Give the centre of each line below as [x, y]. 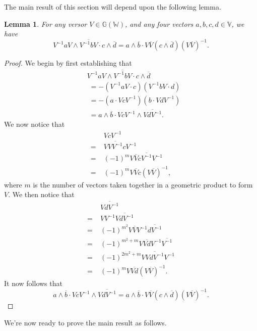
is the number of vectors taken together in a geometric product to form [143, 184]
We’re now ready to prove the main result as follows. [85, 322]
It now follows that [33, 283]
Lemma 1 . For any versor [46, 23]
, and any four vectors [159, 23]
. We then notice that [41, 194]
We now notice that [35, 124]
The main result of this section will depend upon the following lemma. [113, 7]
